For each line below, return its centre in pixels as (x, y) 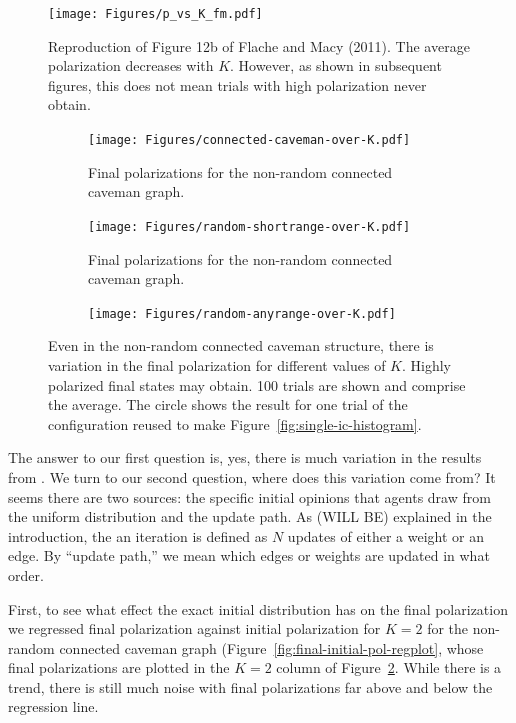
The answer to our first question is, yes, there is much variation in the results (245, 457)
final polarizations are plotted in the (119, 667)
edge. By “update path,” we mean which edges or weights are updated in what (249, 555)
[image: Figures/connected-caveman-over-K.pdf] (249, 140)
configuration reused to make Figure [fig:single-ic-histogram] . (235, 423)
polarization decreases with (131, 65)
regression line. (53, 706)
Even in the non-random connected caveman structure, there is (241, 345)
